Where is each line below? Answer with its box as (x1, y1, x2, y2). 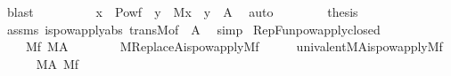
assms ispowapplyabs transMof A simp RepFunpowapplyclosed (6, 19, 381, 38)
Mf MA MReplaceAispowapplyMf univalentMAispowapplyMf (25, 37, 443, 56)
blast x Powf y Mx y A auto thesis (6, 3, 358, 20)
